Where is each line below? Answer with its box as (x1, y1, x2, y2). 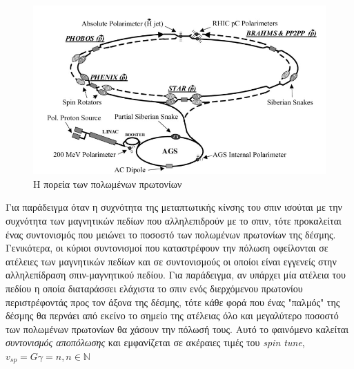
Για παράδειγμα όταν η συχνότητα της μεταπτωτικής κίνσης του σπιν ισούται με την (6, 200, 342, 214)
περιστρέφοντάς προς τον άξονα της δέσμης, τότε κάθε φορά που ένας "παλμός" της (6, 294, 340, 309)
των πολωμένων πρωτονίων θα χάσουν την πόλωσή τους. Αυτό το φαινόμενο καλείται (6, 321, 348, 336)
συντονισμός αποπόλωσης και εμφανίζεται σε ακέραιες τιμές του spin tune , (6, 335, 305, 350)
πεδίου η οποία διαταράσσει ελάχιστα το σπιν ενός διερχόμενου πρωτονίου (6, 281, 303, 295)
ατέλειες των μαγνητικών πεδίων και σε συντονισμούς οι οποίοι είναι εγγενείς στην (6, 254, 337, 268)
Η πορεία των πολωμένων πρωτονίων (33, 176, 182, 191)
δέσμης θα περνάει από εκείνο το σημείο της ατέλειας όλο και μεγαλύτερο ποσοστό (6, 308, 339, 323)
